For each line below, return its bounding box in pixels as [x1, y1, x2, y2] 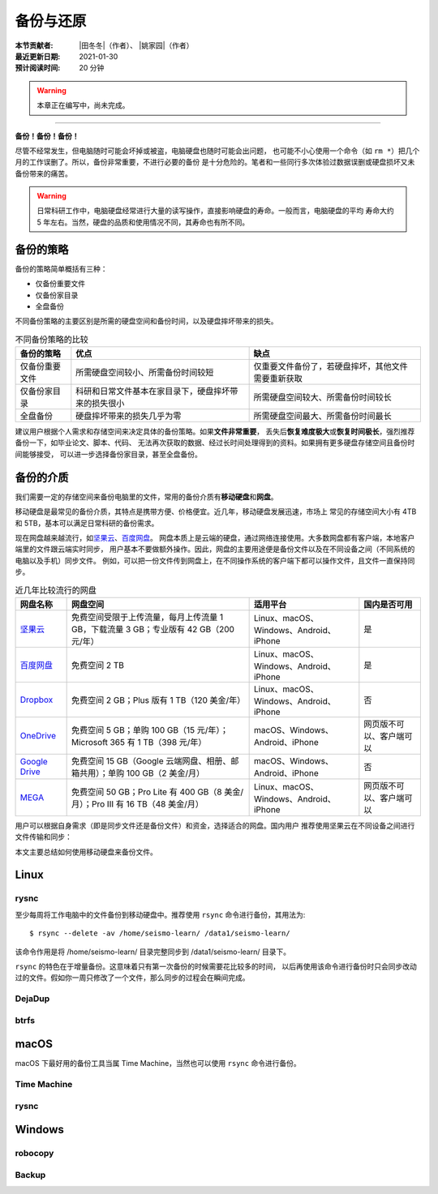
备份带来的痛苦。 [15, 169, 72, 178]
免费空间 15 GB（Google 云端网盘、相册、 [71, 755, 231, 766]
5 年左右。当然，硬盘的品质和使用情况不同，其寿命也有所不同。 [36, 217, 250, 227]
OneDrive [19, 730, 57, 741]
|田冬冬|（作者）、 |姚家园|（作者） [79, 41, 194, 50]
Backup [15, 1169, 46, 1180]
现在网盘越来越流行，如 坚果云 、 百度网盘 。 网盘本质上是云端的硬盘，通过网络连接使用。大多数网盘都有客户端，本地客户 [15, 533, 415, 542]
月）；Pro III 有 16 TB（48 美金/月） [71, 798, 204, 810]
